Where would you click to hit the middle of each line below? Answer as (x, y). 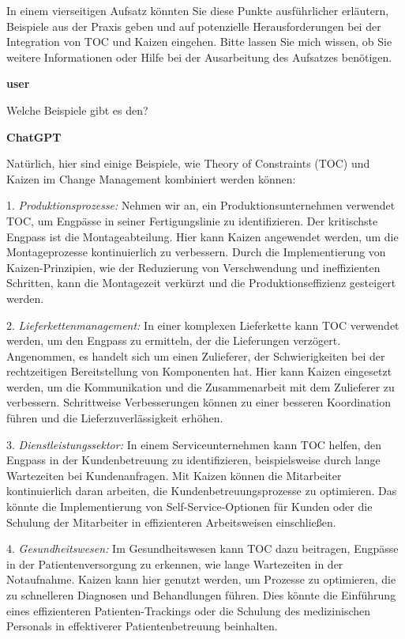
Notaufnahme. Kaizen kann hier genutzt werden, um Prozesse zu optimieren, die (201, 579)
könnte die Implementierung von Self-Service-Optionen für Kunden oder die (189, 507)
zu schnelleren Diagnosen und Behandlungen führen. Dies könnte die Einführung (201, 595)
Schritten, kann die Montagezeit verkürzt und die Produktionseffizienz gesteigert (201, 283)
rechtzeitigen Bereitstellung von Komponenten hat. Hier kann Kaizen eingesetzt (199, 371)
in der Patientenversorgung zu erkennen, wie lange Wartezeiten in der (175, 563)
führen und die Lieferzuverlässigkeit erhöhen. (115, 418)
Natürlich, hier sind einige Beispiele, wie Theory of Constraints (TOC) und (188, 163)
